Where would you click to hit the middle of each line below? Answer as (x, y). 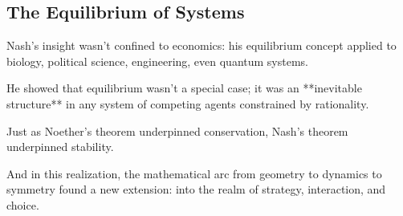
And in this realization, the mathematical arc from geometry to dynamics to (194, 173)
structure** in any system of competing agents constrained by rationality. (188, 103)
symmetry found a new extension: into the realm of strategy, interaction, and (196, 189)
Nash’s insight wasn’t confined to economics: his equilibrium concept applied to (201, 45)
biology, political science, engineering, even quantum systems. (158, 61)
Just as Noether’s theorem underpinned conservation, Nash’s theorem (177, 130)
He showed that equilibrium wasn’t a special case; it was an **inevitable (184, 88)
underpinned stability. (60, 147)
